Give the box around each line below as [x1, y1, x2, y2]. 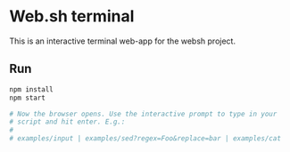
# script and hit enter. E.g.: [9, 117, 126, 126]
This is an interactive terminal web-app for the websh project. [9, 36, 236, 46]
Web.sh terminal [9, 6, 135, 27]
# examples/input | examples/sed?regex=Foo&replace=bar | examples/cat [9, 134, 281, 143]
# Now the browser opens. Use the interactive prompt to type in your [9, 109, 278, 118]
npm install [9, 84, 54, 94]
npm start [9, 93, 46, 102]
